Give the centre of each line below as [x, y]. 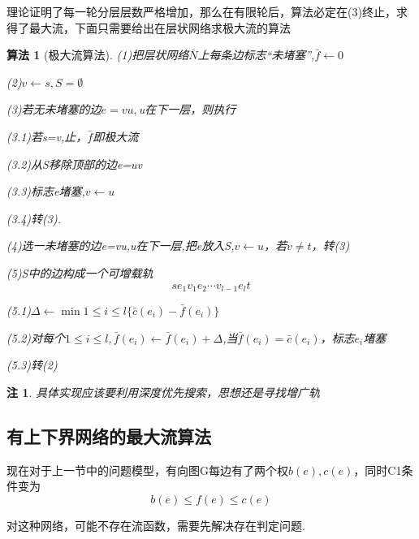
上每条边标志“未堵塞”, [256, 55]
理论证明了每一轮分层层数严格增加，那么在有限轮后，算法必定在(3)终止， [201, 11]
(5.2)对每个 [36, 337]
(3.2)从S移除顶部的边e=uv [75, 164]
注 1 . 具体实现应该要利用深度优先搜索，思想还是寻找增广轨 [163, 392]
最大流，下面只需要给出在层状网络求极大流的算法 [160, 27]
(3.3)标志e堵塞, [46, 191]
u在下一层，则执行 [187, 109]
